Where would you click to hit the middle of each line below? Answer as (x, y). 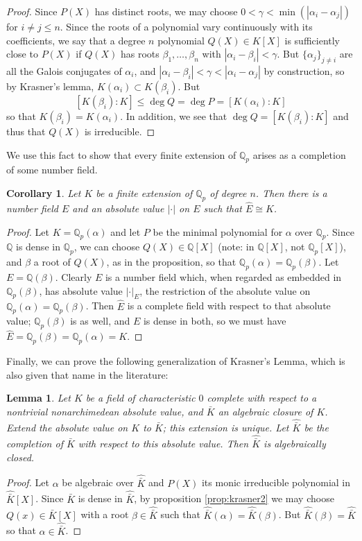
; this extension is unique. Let (226, 427)
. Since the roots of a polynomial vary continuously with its (186, 26)
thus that (26, 131)
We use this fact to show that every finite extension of (121, 154)
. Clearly (74, 276)
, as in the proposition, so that (171, 262)
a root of (52, 262)
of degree (228, 192)
